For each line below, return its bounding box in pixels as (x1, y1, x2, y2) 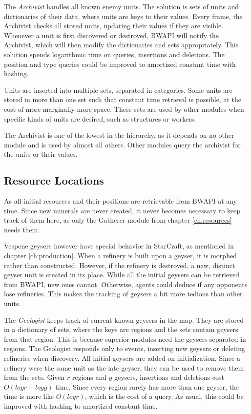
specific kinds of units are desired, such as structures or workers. (4, 113, 196, 124)
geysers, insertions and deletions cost (114, 372, 225, 382)
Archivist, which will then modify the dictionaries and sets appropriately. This (4, 40, 239, 50)
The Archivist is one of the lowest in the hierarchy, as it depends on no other (4, 130, 234, 140)
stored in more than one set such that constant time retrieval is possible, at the (4, 94, 241, 104)
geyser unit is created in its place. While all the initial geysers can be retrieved (4, 269, 239, 280)
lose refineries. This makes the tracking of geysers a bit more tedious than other (4, 289, 243, 299)
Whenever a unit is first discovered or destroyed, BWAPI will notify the (4, 30, 219, 40)
